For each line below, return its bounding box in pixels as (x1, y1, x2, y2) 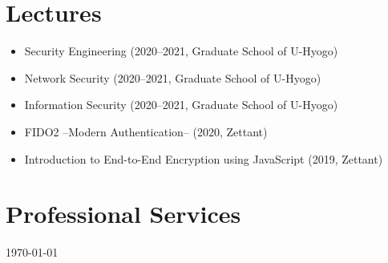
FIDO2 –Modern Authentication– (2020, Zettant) (24, 123, 268, 140)
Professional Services (6, 197, 241, 230)
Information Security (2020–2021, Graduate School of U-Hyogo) (24, 96, 338, 113)
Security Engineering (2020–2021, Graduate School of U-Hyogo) (24, 42, 338, 59)
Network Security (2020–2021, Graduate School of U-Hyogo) (24, 69, 321, 86)
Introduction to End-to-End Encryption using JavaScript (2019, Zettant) (24, 150, 383, 167)
